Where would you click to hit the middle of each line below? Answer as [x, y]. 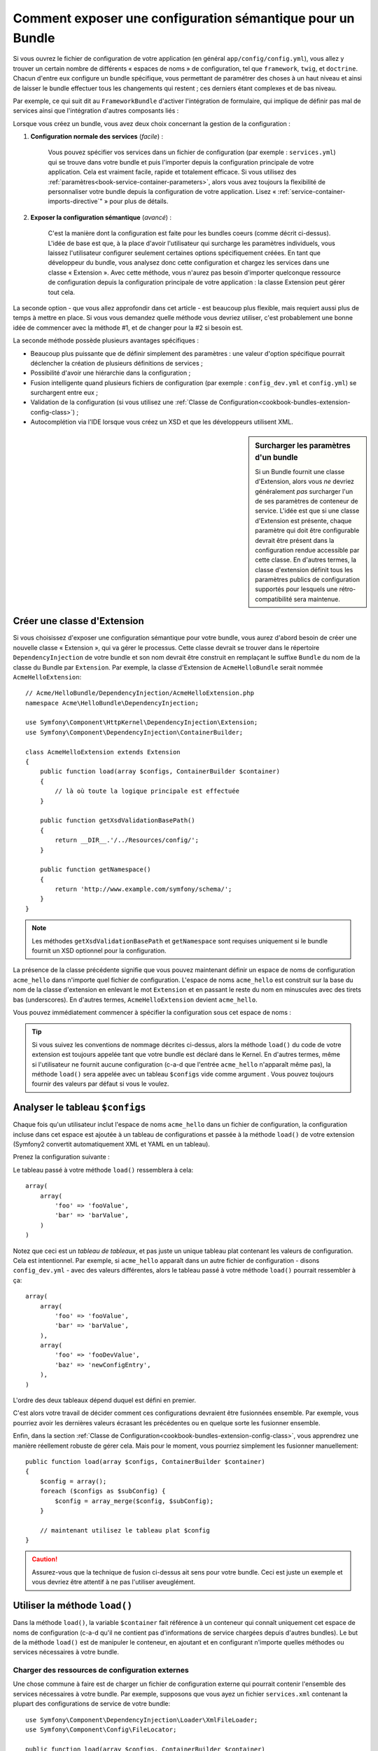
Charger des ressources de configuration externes [101, 1670]
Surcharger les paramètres [303, 445]
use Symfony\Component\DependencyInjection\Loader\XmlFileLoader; [142, 1720]
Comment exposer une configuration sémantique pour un [184, 18]
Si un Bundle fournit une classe [300, 471]
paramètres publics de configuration [308, 580]
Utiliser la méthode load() [73, 1606]
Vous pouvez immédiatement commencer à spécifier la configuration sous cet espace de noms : [152, 1012]
